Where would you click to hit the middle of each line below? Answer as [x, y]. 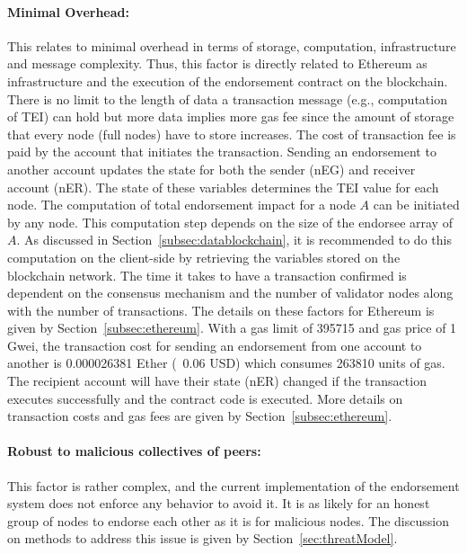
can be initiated [416, 205]
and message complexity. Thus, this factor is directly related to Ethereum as [217, 63]
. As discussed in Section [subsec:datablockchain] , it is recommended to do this [234, 240]
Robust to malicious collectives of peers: [134, 451]
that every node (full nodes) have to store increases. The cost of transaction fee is [232, 134]
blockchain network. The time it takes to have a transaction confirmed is [207, 275]
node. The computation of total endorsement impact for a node [181, 205]
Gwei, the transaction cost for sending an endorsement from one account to [215, 345]
